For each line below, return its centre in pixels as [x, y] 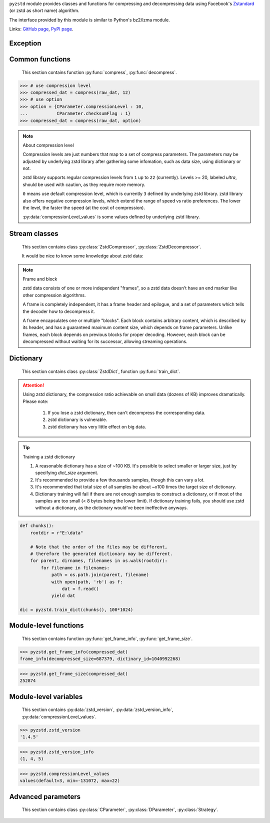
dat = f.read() [80, 588]
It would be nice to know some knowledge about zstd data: [82, 256]
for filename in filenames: [75, 568]
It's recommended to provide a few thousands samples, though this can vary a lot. [120, 479]
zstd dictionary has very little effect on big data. [97, 426]
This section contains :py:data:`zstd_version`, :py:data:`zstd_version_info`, [97, 709]
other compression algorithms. [54, 295]
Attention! [33, 385]
